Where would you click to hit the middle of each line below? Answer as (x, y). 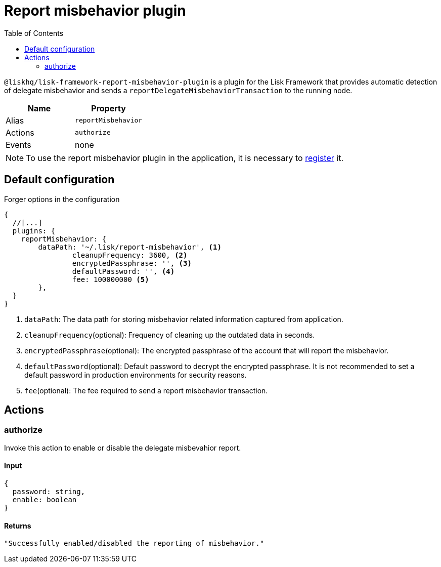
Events (18, 145)
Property (108, 108)
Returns (18, 525)
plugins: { (34, 231)
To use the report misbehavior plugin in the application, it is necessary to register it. (185, 158)
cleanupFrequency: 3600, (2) (130, 255)
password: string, (49, 492)
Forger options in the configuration (62, 199)
